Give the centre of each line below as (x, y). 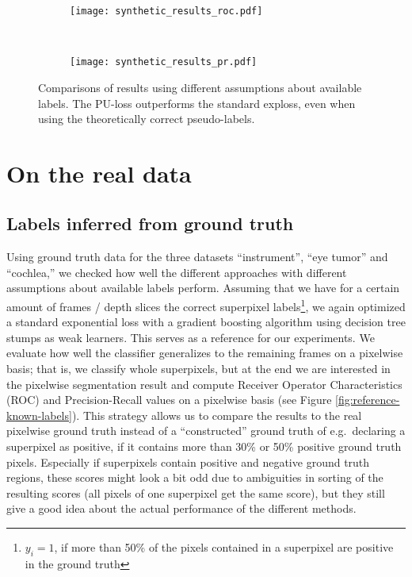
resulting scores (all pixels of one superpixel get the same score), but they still (196, 492)
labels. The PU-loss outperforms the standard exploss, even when (197, 103)
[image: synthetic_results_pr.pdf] (164, 62)
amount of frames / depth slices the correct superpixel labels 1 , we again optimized (206, 305)
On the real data (99, 173)
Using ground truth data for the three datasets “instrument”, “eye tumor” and (197, 257)
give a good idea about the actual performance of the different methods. (181, 508)
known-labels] (39, 415)
